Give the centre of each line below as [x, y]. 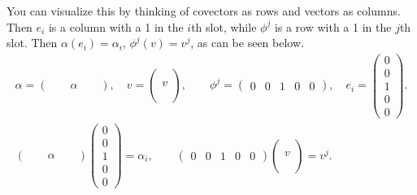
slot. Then [32, 43]
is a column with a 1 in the [116, 26]
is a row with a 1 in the [333, 26]
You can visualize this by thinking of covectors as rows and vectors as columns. [204, 11]
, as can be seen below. [247, 43]
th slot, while [224, 26]
